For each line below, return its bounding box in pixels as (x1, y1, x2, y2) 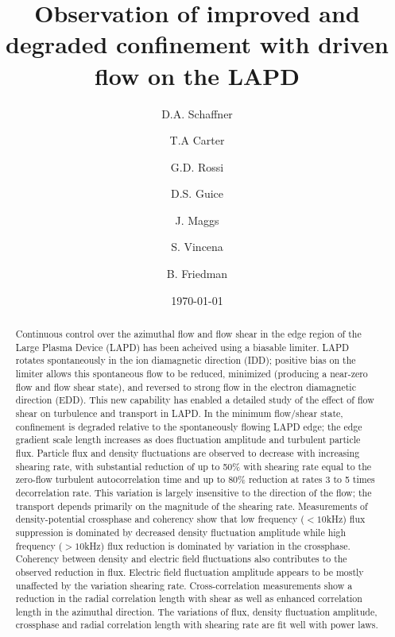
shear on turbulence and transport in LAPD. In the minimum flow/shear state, (15, 406, 343, 419)
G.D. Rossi (170, 158, 224, 175)
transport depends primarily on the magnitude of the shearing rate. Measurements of (15, 499, 368, 512)
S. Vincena (171, 238, 223, 255)
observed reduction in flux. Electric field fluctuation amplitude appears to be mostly (15, 565, 364, 578)
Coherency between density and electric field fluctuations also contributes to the (15, 552, 347, 566)
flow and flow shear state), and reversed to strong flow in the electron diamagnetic (15, 380, 356, 393)
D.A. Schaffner (161, 105, 233, 122)
